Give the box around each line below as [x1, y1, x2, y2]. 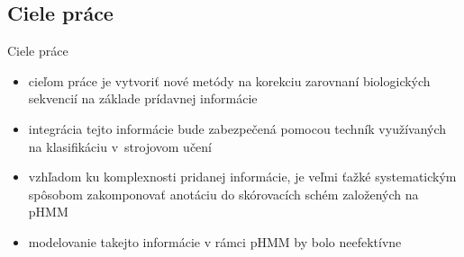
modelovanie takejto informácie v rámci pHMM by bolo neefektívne [28, 232, 402, 251]
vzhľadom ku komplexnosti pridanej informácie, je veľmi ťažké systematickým [28, 167, 457, 186]
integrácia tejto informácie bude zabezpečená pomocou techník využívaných [28, 119, 447, 137]
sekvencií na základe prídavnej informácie [28, 89, 258, 108]
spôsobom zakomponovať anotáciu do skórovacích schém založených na [28, 184, 419, 203]
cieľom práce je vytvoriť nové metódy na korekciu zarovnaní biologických [28, 71, 431, 90]
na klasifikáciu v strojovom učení [28, 137, 213, 155]
